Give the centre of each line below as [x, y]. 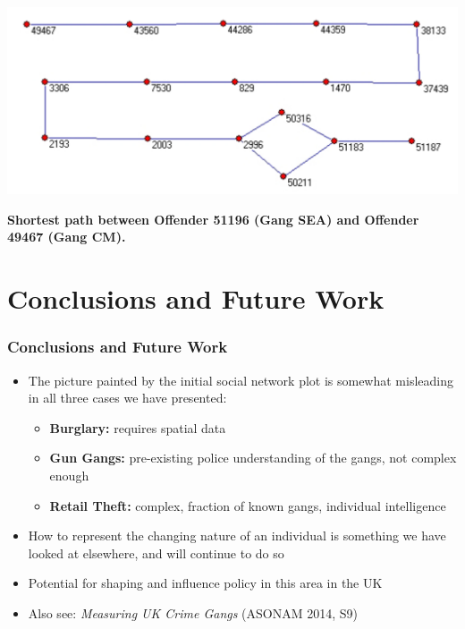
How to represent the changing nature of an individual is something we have [237, 535]
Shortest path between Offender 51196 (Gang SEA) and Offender [213, 219]
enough [69, 475]
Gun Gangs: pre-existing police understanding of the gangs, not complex [253, 458]
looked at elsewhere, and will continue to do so [156, 552]
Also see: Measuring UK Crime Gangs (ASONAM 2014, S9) [193, 612]
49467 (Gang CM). [67, 237]
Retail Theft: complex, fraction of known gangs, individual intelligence [248, 505]
